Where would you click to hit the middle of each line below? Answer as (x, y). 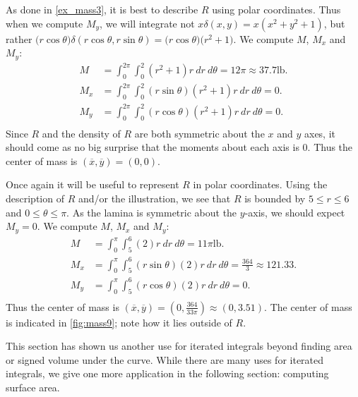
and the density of (81, 133)
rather (19, 38)
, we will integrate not (147, 23)
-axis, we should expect (295, 212)
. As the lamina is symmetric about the (152, 212)
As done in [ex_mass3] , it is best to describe (102, 9)
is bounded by (275, 198)
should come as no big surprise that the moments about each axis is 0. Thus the (179, 147)
